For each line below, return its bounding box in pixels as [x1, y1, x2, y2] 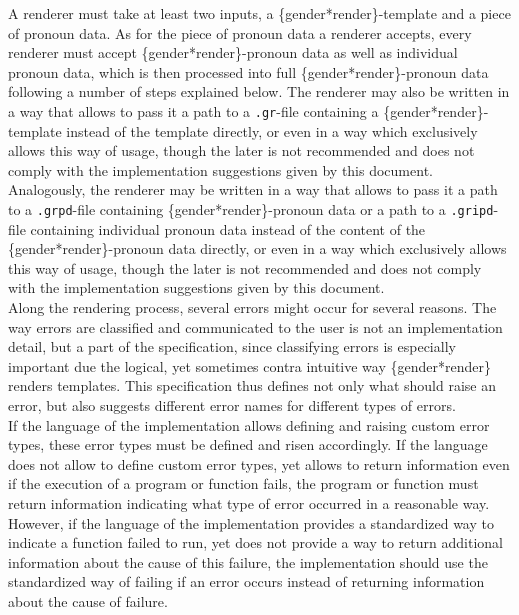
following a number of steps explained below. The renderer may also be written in [8, 81, 510, 102]
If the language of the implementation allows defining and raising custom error [8, 414, 490, 435]
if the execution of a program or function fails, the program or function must [8, 473, 479, 494]
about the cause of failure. [8, 590, 168, 611]
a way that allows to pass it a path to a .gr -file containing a [8, 100, 379, 121]
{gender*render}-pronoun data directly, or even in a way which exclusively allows [8, 238, 507, 259]
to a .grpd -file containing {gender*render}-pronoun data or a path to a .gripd [8, 199, 494, 219]
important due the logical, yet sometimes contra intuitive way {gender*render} [8, 355, 491, 376]
